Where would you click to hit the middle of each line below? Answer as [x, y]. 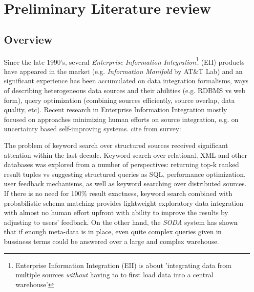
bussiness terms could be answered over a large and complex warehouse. [112, 241]
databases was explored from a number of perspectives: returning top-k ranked [122, 164]
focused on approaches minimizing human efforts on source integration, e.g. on [121, 119]
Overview [28, 39]
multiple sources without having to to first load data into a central [114, 275]
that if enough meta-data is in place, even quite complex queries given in [113, 231]
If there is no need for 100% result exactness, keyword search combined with [118, 193]
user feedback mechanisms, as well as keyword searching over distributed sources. [125, 183]
